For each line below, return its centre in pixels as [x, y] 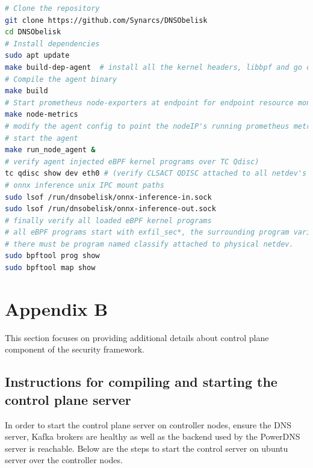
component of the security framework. [75, 349]
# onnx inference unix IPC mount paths [85, 185]
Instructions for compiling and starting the [141, 382]
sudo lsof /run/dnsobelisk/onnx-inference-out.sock [110, 209]
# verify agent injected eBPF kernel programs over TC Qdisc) [132, 162]
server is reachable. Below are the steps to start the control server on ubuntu [147, 448]
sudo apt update [37, 56]
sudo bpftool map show [50, 268]
